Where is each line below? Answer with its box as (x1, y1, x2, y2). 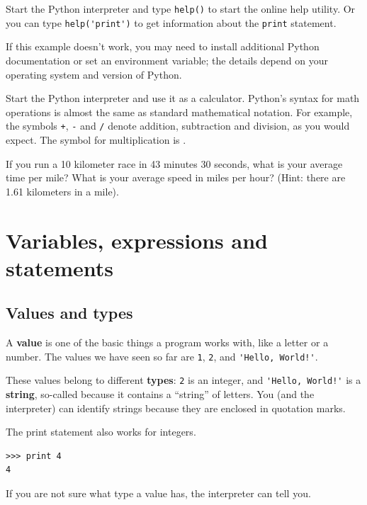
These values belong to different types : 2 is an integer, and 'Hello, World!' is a (6, 373, 361, 387)
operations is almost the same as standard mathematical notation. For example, (6, 104, 353, 119)
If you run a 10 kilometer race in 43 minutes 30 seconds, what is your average (6, 156, 343, 171)
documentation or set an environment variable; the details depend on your (6, 52, 328, 67)
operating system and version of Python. (6, 67, 182, 81)
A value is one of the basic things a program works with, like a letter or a (6, 335, 329, 350)
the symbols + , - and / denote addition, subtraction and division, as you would (6, 118, 350, 133)
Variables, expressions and (6, 225, 268, 254)
